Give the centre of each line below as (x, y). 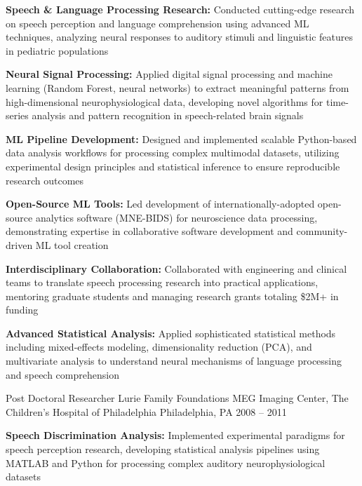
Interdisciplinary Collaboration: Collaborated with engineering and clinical (176, 268)
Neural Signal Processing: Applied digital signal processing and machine (169, 74)
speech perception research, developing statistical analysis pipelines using (163, 449)
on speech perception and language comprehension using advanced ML (157, 23)
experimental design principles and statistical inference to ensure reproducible (173, 166)
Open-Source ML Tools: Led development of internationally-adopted (160, 204)
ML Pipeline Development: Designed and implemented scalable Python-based (181, 139)
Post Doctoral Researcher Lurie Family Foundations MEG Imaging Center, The (177, 398)
